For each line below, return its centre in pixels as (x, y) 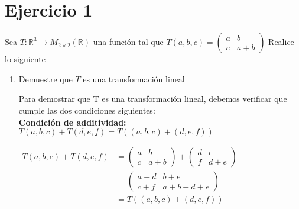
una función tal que (128, 42)
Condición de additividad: (72, 122)
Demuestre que (45, 78)
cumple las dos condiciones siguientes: (87, 110)
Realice (281, 42)
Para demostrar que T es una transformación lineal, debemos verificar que (153, 99)
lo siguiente (25, 59)
